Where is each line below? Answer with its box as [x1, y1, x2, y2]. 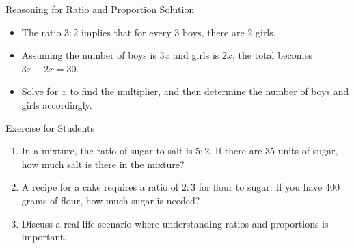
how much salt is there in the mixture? [21, 156, 185, 171]
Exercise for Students [5, 120, 94, 135]
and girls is [173, 48, 219, 62]
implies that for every [81, 25, 172, 39]
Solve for [21, 84, 59, 98]
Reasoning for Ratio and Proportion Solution [5, 2, 195, 16]
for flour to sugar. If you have [198, 180, 323, 194]
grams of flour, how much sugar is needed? [21, 193, 200, 207]
